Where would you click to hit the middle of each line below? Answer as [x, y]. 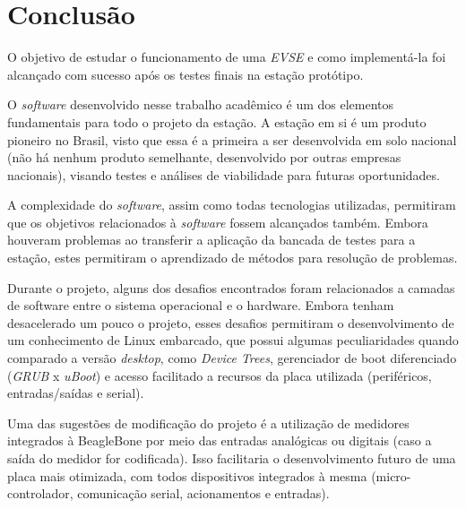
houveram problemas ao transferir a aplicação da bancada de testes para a [211, 240]
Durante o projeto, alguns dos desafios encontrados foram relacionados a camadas [231, 287]
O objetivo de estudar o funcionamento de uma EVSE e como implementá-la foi [227, 57]
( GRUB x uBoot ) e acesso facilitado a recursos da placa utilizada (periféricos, [220, 375]
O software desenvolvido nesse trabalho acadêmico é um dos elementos [201, 104]
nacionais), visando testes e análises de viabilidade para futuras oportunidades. [224, 174]
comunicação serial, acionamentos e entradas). [203, 493]
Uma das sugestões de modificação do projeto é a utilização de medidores [208, 423]
